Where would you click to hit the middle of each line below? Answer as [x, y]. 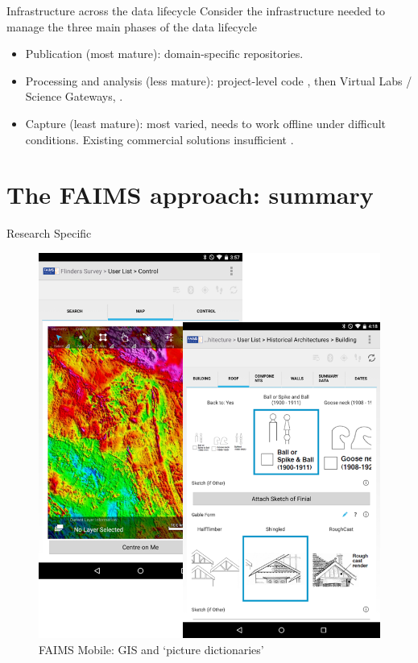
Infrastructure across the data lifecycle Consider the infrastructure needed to [196, 10]
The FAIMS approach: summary [190, 195]
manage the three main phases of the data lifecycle [132, 26]
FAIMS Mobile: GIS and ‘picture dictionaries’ [151, 649]
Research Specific [49, 233]
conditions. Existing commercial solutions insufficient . [159, 139]
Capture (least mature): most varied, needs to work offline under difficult [206, 123]
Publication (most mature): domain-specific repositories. [164, 54]
